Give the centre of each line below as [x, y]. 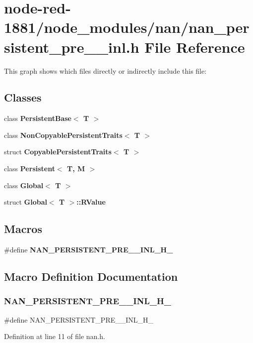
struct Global [26, 202]
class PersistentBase [38, 118]
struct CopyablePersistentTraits [58, 152]
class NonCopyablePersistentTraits [63, 135]
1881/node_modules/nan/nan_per [127, 27]
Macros [23, 229]
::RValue [91, 202]
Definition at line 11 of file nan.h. [55, 336]
